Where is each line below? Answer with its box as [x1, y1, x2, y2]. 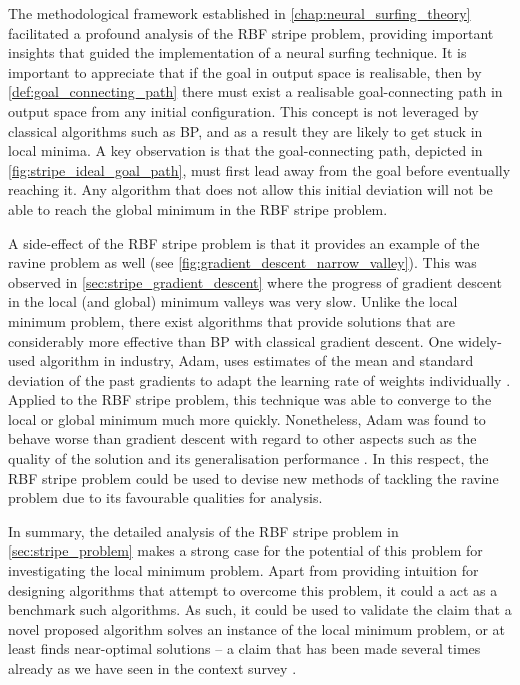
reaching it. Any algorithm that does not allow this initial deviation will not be [8, 179, 493, 200]
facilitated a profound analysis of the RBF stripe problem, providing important [8, 22, 494, 43]
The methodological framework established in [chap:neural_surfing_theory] [8, 3, 471, 23]
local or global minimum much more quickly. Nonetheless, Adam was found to [8, 408, 486, 429]
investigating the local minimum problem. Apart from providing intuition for [8, 560, 479, 581]
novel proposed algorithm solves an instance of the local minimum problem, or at [8, 618, 506, 639]
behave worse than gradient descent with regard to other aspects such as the [8, 428, 477, 449]
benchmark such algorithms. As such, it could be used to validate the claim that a [8, 599, 512, 620]
